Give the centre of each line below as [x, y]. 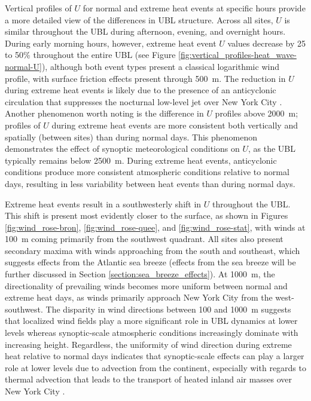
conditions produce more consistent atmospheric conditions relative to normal [147, 172]
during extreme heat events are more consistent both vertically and [175, 125]
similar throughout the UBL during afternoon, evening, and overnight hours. [145, 31]
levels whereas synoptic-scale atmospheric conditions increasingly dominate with [152, 333]
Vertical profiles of [38, 8]
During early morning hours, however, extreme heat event [111, 43]
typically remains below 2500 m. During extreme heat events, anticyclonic [141, 160]
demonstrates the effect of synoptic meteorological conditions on [122, 149]
